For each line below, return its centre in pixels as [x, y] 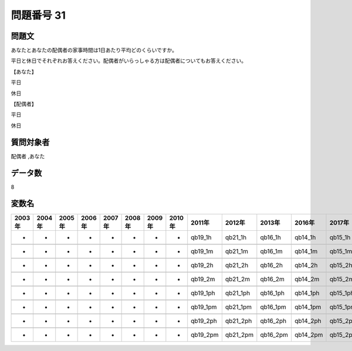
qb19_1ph [203, 293]
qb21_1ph [238, 293]
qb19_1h [201, 237]
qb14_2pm [309, 335]
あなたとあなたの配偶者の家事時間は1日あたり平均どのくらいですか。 [94, 50]
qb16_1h [270, 237]
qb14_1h [305, 237]
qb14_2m [307, 279]
